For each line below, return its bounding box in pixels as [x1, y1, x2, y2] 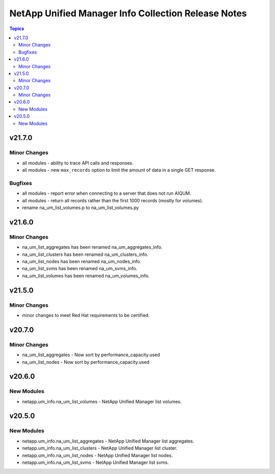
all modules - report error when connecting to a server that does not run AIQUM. [22, 190, 191, 196]
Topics [9, 25, 24, 32]
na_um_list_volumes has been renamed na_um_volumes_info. [22, 273, 150, 279]
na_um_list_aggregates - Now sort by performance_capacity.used [22, 352, 160, 358]
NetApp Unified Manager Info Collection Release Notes [9, 8, 247, 19]
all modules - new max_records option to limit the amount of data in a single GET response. [22, 167, 216, 173]
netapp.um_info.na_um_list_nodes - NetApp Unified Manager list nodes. [22, 452, 173, 458]
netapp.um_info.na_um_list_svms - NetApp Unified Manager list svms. [22, 459, 169, 465]
